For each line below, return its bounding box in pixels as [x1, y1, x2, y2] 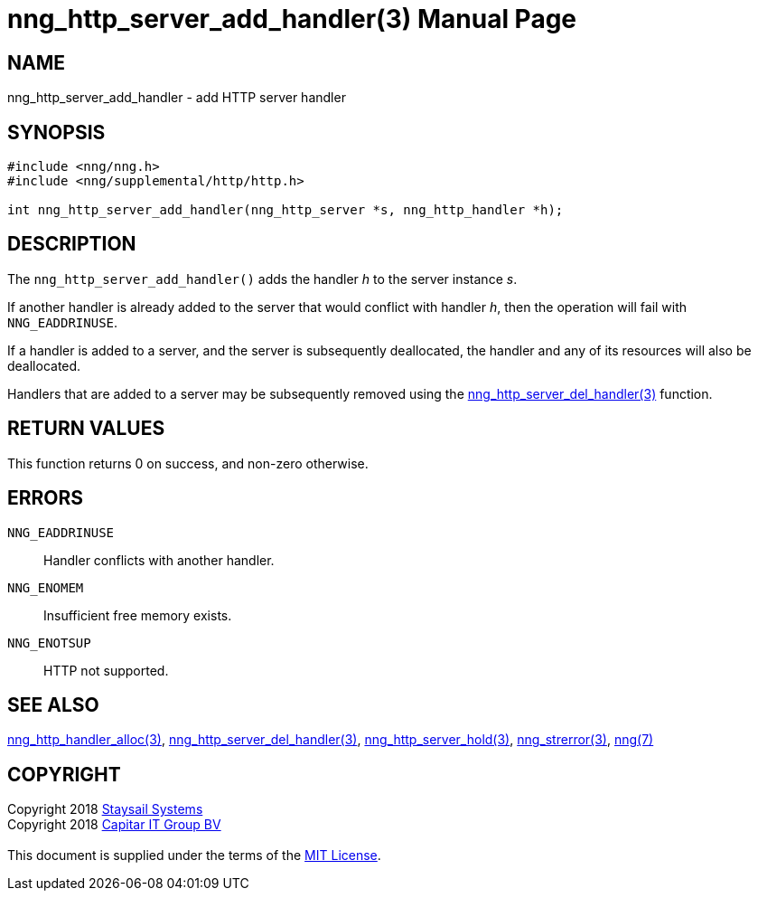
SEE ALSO [7, 693, 99, 716]
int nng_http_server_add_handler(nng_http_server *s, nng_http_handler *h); [7, 203, 564, 218]
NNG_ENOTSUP [7, 635, 91, 650]
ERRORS [7, 487, 84, 510]
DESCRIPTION [7, 232, 136, 256]
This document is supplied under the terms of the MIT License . [7, 847, 381, 864]
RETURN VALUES [7, 417, 165, 440]
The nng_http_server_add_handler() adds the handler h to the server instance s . [7, 270, 518, 287]
